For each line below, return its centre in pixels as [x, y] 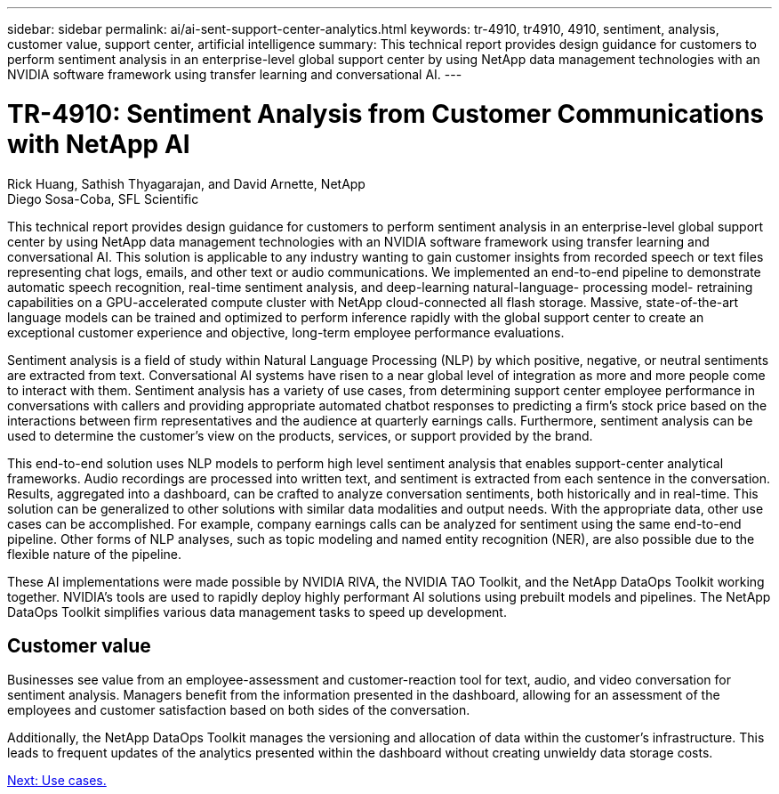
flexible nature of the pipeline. [95, 554]
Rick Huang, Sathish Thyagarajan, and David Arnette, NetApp [186, 183]
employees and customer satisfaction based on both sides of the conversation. [239, 710]
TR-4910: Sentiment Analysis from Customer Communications [386, 113]
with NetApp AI [99, 144]
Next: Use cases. [57, 781]
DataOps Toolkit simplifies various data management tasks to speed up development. [257, 612]
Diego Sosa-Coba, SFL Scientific [103, 198]
